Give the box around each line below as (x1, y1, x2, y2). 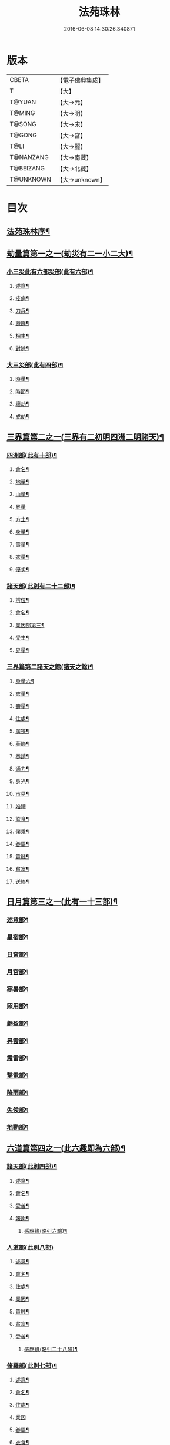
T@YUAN (9, 98, 36, 106)
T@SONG (9, 120, 37, 128)
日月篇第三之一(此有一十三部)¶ (6, 897, 118, 907)
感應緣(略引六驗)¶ (24, 1227, 68, 1234)
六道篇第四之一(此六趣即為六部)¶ (6, 1143, 126, 1153)
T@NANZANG (9, 153, 49, 161)
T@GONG (9, 131, 37, 139)
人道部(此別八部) (6, 1243, 54, 1252)
